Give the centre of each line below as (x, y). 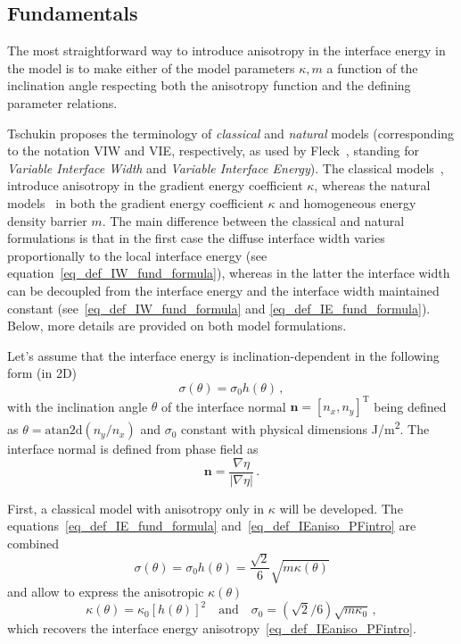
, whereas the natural (372, 185)
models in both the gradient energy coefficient (136, 202)
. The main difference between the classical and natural (253, 220)
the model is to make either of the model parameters (151, 67)
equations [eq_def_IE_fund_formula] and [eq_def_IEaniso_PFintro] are (212, 526)
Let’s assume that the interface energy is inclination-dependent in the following (223, 355)
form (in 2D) (42, 373)
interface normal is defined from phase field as (133, 449)
